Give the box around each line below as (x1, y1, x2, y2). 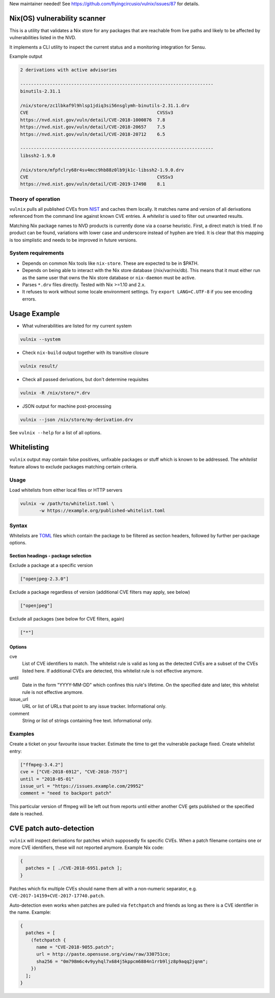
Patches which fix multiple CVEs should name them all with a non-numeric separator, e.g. (9, 885, 197, 891)
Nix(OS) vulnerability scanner (9, 14, 106, 22)
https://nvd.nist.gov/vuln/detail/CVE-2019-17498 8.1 (20, 181, 166, 187)
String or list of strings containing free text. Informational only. (22, 717, 153, 724)
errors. (22, 296, 37, 302)
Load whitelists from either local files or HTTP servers (9, 487, 123, 493)
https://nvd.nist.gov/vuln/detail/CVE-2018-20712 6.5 (20, 131, 166, 137)
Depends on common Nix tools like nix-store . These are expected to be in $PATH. (22, 260, 199, 266)
